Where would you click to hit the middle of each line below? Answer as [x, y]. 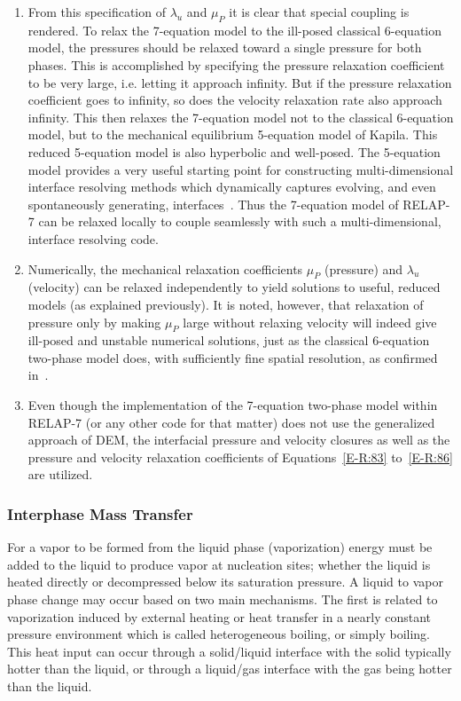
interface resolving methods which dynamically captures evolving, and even [232, 187]
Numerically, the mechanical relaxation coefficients [165, 268]
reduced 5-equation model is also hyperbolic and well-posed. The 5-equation [234, 151]
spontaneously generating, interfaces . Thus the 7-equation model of [213, 204]
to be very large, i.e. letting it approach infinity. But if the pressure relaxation [240, 82]
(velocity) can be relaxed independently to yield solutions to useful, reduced [234, 287]
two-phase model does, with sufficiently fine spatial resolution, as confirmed [233, 357]
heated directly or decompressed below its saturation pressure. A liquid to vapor [225, 582]
